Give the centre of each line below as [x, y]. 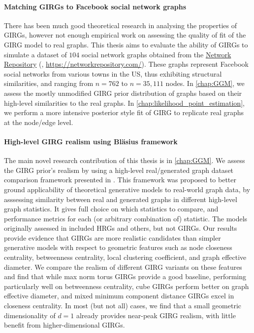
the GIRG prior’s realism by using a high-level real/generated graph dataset [119, 170]
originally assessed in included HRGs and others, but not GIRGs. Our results [121, 228]
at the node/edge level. [39, 122]
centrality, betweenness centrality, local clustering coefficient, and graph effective [125, 257]
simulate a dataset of [35, 54]
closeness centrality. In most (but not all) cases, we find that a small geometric [123, 306]
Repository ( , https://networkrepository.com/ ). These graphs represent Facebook [126, 64]
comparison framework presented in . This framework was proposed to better [120, 180]
